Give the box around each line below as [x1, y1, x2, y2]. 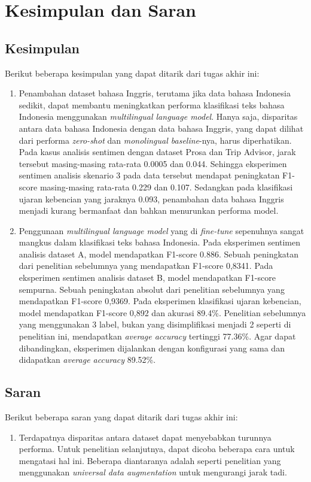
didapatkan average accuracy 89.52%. [19, 353, 156, 366]
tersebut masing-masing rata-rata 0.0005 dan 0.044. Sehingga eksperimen [19, 157, 287, 169]
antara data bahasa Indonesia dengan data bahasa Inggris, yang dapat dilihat [19, 122, 304, 134]
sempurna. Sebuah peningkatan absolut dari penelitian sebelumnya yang [19, 283, 285, 295]
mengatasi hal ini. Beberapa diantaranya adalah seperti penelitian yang [19, 454, 281, 466]
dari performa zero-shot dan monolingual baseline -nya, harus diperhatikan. [19, 134, 292, 146]
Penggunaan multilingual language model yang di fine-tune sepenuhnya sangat [19, 224, 304, 237]
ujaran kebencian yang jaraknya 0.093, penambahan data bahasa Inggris [19, 192, 284, 205]
